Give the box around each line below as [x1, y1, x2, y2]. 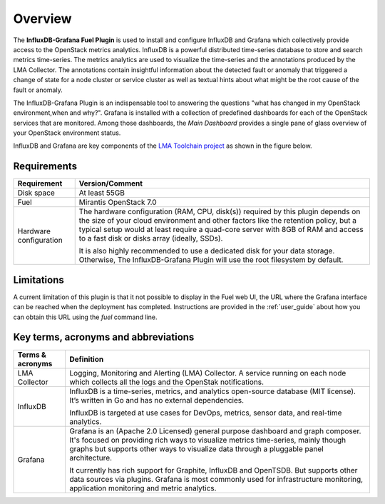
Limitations [13, 273, 64, 286]
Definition [68, 354, 104, 364]
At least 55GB [78, 188, 125, 198]
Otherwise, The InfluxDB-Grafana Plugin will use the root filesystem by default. [78, 255, 344, 265]
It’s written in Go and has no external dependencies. [68, 395, 245, 405]
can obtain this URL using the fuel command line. [13, 313, 158, 321]
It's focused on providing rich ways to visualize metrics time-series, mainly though [68, 435, 346, 445]
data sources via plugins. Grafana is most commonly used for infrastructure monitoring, [68, 474, 364, 484]
